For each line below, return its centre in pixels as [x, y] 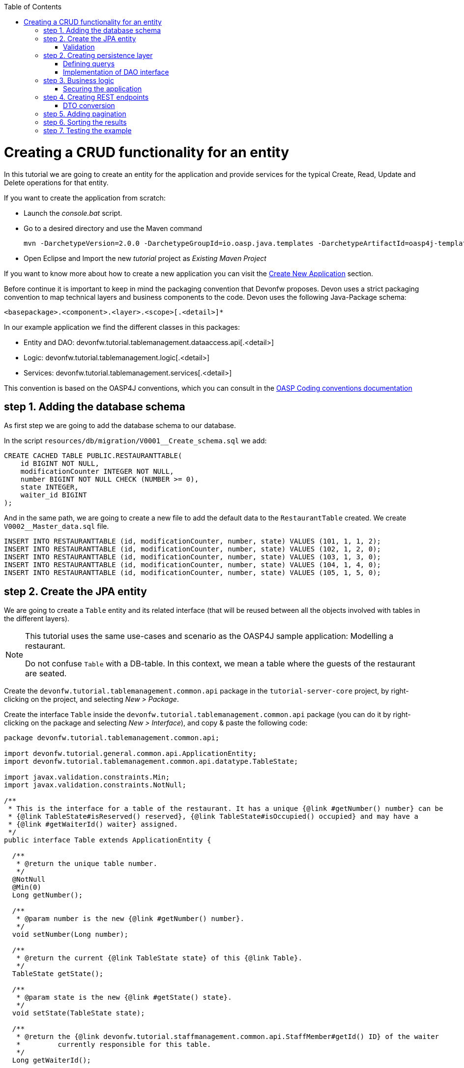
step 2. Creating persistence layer [98, 55]
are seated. [46, 674]
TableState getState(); [58, 974]
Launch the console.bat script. [73, 213]
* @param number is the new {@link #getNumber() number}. [130, 919]
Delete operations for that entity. [56, 182]
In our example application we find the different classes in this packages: [122, 327]
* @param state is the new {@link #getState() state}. [124, 997]
